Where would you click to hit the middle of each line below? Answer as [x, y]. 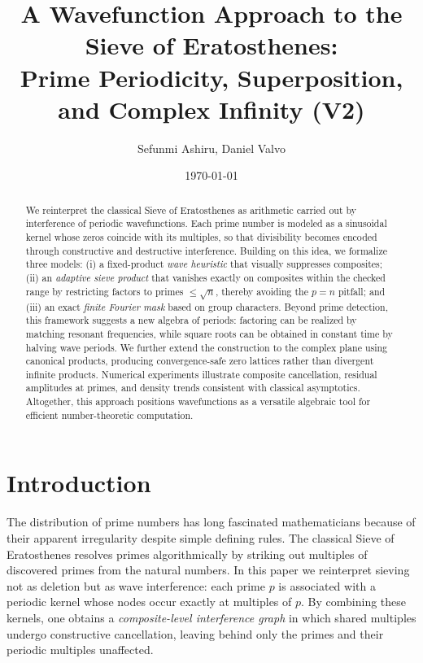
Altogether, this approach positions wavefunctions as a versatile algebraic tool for [198, 401]
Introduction [79, 483]
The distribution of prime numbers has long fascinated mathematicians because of [211, 522]
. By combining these [354, 602]
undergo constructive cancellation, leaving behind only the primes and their [195, 633]
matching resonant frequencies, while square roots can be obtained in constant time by [209, 333]
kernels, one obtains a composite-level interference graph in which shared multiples [211, 617]
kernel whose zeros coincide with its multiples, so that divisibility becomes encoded [201, 236]
